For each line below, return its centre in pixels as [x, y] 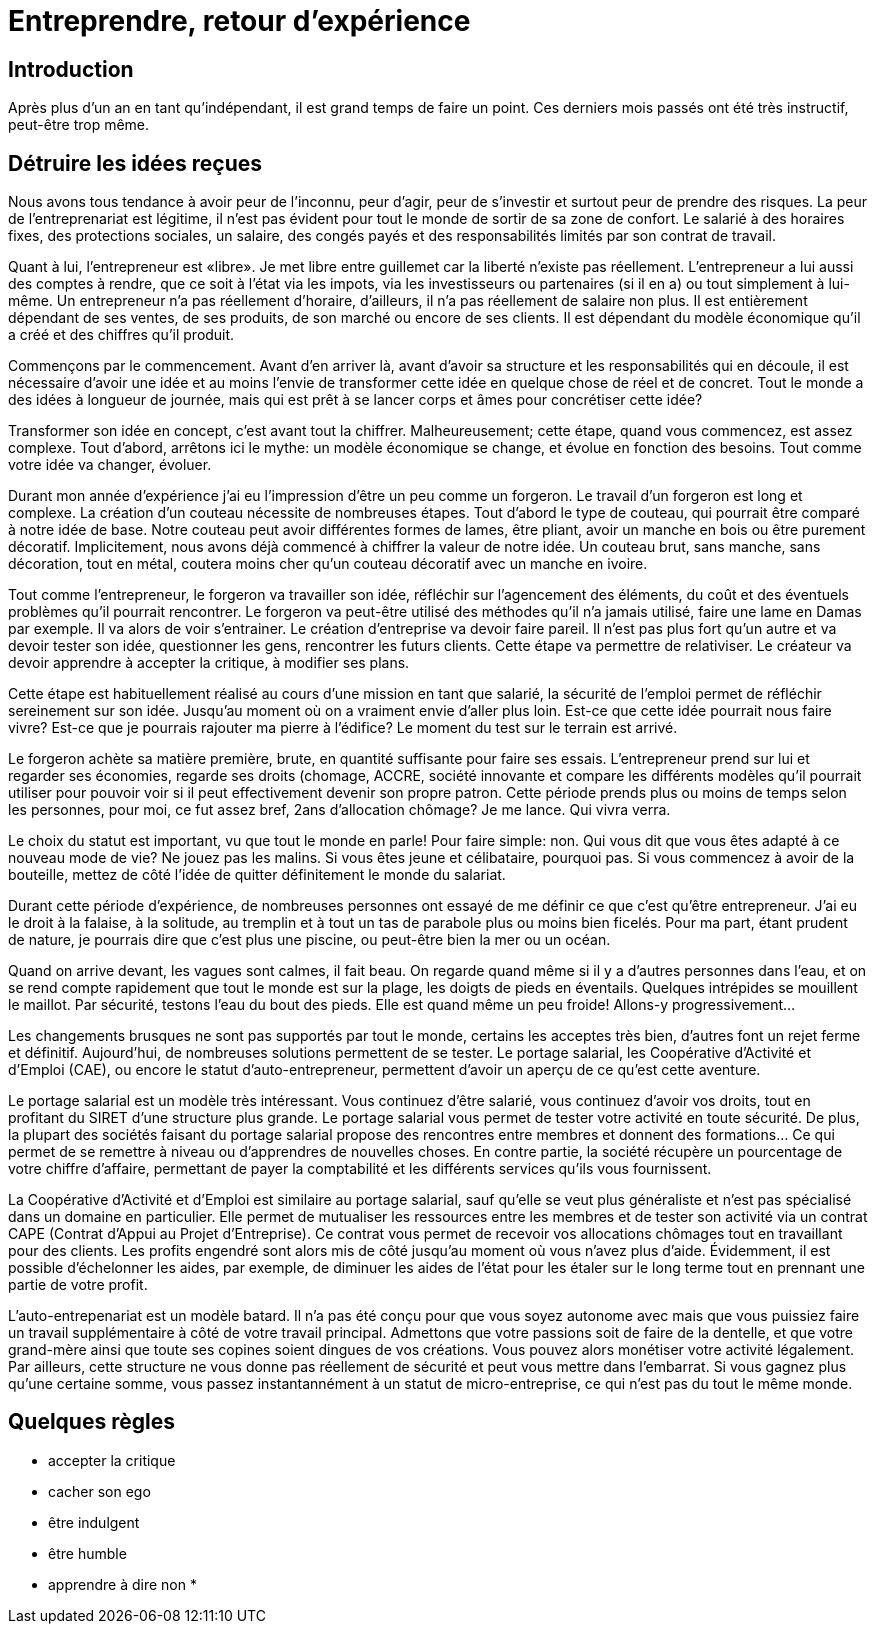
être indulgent [94, 1522]
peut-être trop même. [79, 125]
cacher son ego [99, 1491]
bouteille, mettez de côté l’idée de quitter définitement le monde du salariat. [257, 875]
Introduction [71, 69]
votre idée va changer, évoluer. [110, 465]
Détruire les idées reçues [135, 163]
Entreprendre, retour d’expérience [239, 21]
